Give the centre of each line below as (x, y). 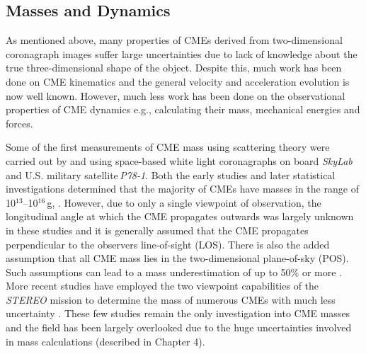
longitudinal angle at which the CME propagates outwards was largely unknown (180, 216)
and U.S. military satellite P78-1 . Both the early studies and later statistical (171, 175)
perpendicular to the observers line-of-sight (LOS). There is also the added (168, 244)
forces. (19, 123)
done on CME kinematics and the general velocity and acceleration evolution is (178, 81)
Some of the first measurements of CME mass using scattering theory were (168, 147)
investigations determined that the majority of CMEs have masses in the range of (182, 189)
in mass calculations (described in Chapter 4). (105, 341)
